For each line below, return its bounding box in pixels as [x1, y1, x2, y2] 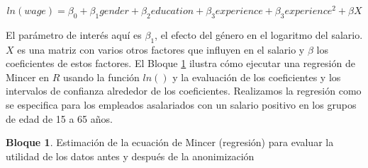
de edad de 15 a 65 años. [6, 111, 113, 126]
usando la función [63, 69, 140, 84]
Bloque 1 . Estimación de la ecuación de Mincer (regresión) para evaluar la [6, 135, 334, 150]
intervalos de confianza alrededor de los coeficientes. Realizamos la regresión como [6, 83, 362, 98]
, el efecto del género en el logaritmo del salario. [155, 27, 363, 42]
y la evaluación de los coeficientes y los [172, 69, 341, 84]
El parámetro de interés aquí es [6, 27, 142, 42]
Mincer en [6, 69, 50, 84]
